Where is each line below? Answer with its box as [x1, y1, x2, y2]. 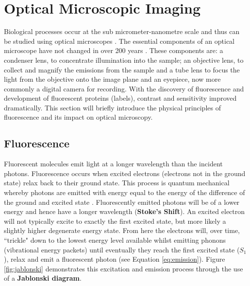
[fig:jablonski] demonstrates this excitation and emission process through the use [4, 263, 243, 273]
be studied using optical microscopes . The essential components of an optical [4, 36, 234, 46]
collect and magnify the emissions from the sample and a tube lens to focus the [4, 64, 240, 74]
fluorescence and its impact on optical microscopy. [4, 112, 153, 122]
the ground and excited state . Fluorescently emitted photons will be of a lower [4, 197, 240, 207]
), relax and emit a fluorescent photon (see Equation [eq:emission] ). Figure [4, 254, 225, 264]
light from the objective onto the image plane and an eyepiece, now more [4, 74, 221, 84]
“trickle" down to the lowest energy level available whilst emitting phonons [4, 235, 226, 245]
